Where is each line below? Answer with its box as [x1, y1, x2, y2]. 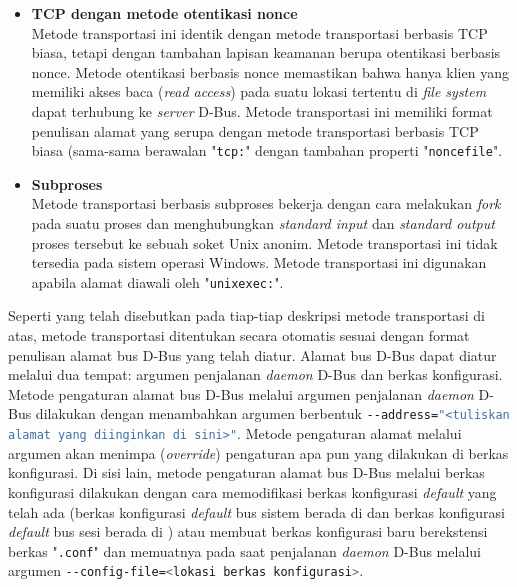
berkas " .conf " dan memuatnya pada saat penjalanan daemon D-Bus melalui [8, 540, 481, 561]
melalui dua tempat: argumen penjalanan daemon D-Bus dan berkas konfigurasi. [8, 364, 503, 385]
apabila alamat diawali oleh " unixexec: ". [31, 271, 284, 292]
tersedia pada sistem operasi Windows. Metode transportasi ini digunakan [31, 252, 487, 273]
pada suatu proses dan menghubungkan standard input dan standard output [31, 213, 495, 233]
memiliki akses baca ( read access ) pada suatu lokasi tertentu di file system [31, 81, 487, 102]
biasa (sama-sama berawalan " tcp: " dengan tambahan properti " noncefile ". [31, 140, 503, 161]
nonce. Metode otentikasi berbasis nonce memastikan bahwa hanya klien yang [31, 61, 509, 82]
